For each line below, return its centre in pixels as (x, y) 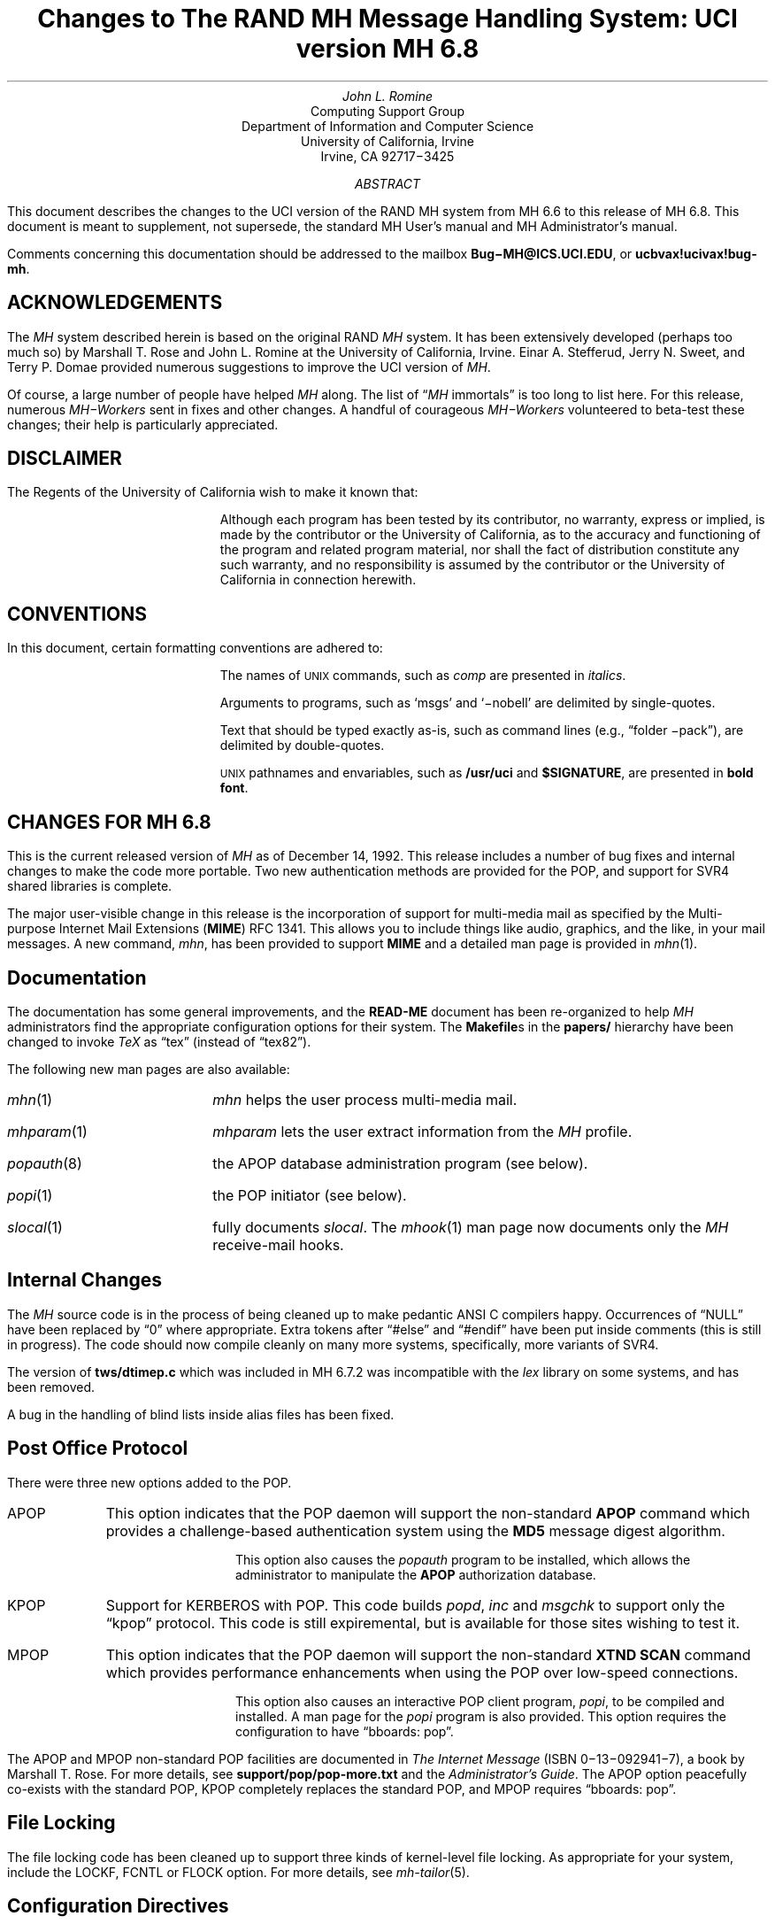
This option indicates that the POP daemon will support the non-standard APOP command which (428, 1513)
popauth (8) (45, 1163)
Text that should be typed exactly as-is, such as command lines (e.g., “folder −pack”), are (482, 730)
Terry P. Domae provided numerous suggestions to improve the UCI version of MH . (249, 367)
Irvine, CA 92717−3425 (387, 156)
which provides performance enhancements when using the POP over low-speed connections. (422, 1672)
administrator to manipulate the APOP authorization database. (416, 1574)
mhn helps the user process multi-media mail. (365, 1099)
